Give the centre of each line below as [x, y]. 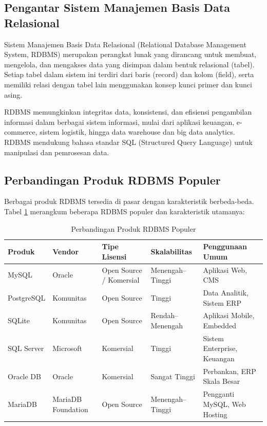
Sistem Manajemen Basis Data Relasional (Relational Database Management [125, 44]
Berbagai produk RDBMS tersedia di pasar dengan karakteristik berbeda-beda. [129, 201]
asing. [13, 94]
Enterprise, [220, 348]
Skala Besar [222, 381]
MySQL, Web [224, 404]
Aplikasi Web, [225, 270]
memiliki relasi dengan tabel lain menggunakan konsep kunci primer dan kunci [128, 84]
